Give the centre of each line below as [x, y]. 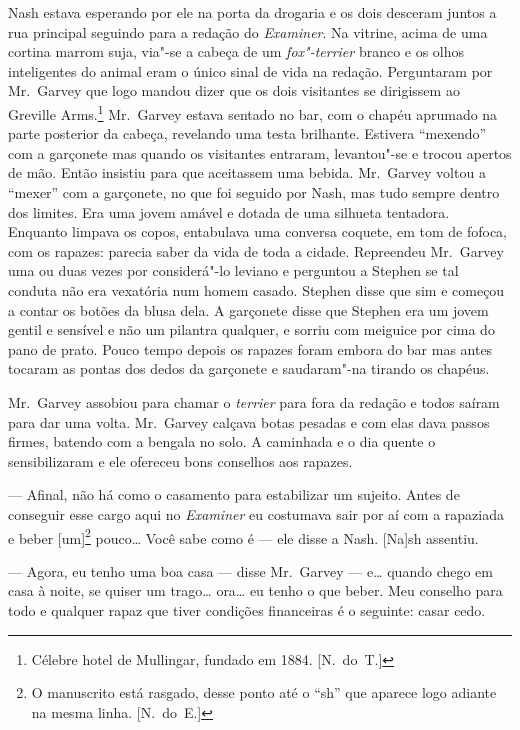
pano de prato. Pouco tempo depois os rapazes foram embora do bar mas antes [250, 348]
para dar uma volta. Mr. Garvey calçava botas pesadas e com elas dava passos [249, 421]
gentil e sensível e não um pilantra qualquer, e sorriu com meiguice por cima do [251, 329]
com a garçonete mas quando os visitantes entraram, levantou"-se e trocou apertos [260, 152]
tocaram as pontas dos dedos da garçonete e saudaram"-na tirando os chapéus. [249, 368]
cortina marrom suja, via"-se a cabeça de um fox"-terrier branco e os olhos [236, 51]
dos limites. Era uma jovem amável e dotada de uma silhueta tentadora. [229, 211]
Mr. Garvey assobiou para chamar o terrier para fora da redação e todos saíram [254, 401]
